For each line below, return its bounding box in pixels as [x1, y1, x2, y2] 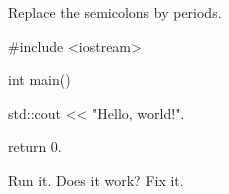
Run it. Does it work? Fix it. [8, 169, 184, 190]
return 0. [8, 136, 62, 157]
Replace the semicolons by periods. [8, 2, 222, 22]
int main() [8, 69, 71, 90]
